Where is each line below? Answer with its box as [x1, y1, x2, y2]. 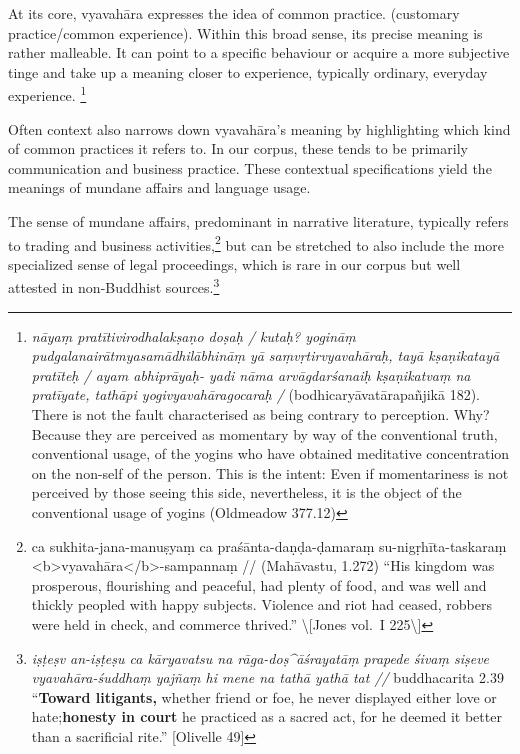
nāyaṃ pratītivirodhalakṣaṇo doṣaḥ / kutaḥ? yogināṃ [31, 325, 356, 346]
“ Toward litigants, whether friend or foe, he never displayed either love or [31, 686, 497, 707]
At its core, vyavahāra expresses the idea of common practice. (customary [8, 3, 460, 23]
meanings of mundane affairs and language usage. [8, 177, 311, 198]
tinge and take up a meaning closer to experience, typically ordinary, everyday [8, 61, 488, 82]
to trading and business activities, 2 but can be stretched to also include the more [8, 231, 505, 255]
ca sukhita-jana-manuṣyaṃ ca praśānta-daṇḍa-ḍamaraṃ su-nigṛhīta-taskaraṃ [31, 535, 507, 556]
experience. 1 [8, 82, 87, 106]
